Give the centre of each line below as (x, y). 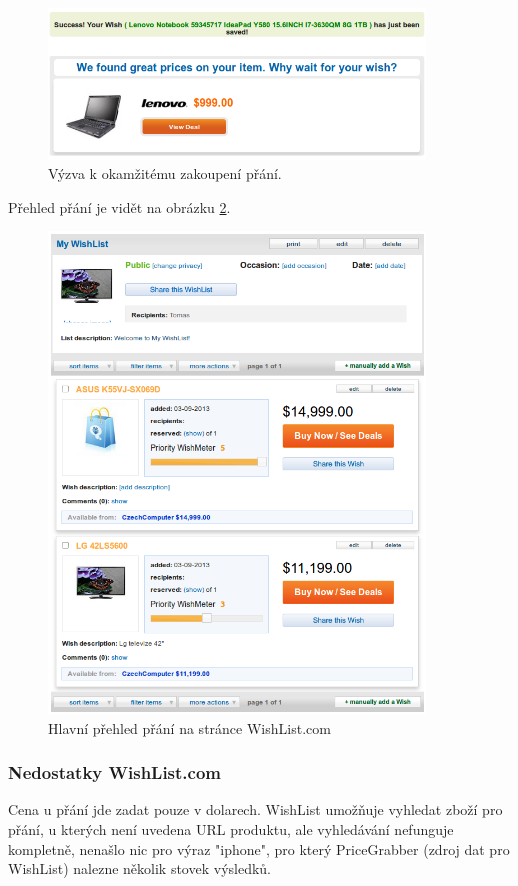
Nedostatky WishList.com (115, 772)
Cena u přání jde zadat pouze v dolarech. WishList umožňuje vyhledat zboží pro (255, 809)
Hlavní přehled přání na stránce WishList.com (189, 727)
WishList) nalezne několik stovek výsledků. (140, 868)
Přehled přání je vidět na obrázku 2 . (119, 206)
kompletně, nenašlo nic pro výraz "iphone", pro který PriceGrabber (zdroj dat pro (259, 848)
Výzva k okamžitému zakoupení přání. (165, 173)
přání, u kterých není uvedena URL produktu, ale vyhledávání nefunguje (231, 829)
